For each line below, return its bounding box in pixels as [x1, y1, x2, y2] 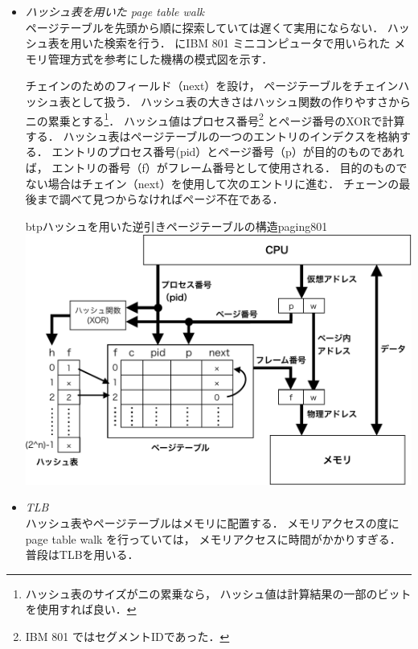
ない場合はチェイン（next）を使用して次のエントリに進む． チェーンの [25, 175, 400, 191]
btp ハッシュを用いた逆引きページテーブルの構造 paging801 [25, 217, 328, 234]
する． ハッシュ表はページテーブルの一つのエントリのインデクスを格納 [25, 127, 400, 144]
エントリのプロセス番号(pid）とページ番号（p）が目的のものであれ [51, 143, 404, 160]
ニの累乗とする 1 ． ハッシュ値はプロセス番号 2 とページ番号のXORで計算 [25, 109, 405, 129]
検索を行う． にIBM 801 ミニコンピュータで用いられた [104, 35, 391, 51]
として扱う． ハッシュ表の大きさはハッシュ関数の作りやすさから [70, 92, 411, 109]
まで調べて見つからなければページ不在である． [36, 191, 284, 207]
